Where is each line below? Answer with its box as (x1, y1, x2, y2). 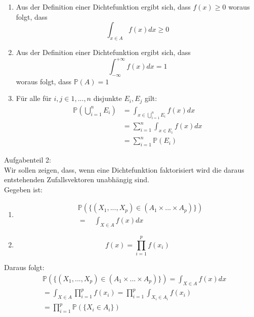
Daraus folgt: (4, 262, 45, 273)
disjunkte (93, 93, 122, 103)
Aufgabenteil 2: (4, 154, 51, 165)
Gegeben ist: (4, 184, 43, 194)
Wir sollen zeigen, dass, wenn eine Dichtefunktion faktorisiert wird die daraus (4, 164, 244, 175)
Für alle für (16, 93, 52, 103)
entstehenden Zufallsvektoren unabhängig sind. (4, 174, 149, 185)
